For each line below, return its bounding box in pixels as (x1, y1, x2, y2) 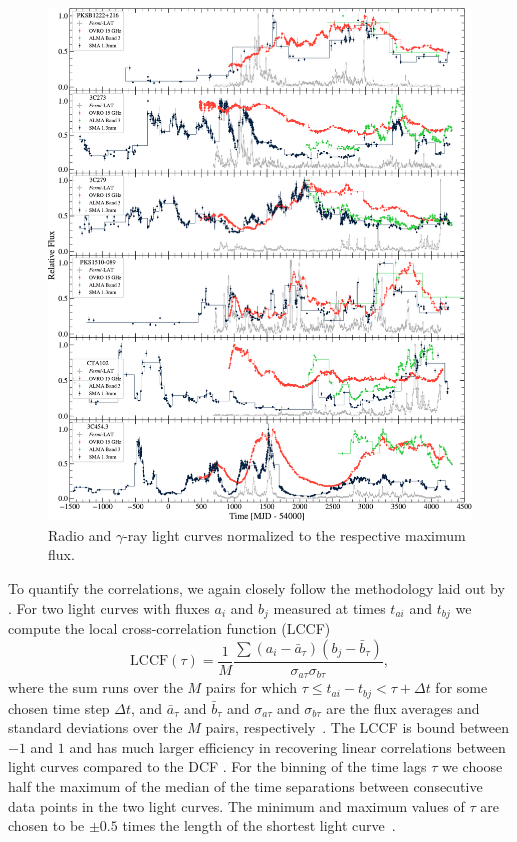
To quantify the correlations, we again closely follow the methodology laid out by (8, 577, 505, 598)
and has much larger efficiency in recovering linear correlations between (69, 736, 506, 757)
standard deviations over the (8, 717, 183, 738)
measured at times (273, 597, 386, 618)
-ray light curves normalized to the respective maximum (123, 524, 466, 545)
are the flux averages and (326, 697, 480, 718)
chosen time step (8, 697, 110, 718)
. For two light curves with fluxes (8, 597, 210, 618)
